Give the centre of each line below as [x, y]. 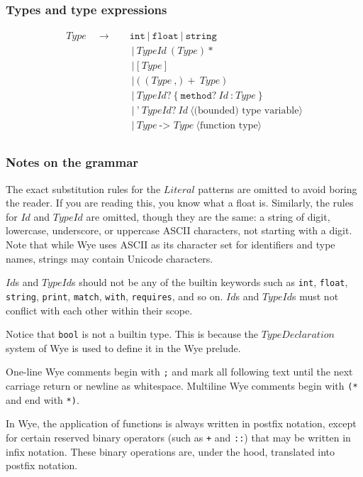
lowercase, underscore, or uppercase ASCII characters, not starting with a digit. [179, 230]
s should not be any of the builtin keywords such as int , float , [210, 282]
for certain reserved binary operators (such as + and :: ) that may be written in [178, 437]
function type [229, 126]
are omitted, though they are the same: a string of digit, [208, 216]
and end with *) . [43, 399]
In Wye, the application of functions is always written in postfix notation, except [181, 423]
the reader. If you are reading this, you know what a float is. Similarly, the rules [180, 203]
